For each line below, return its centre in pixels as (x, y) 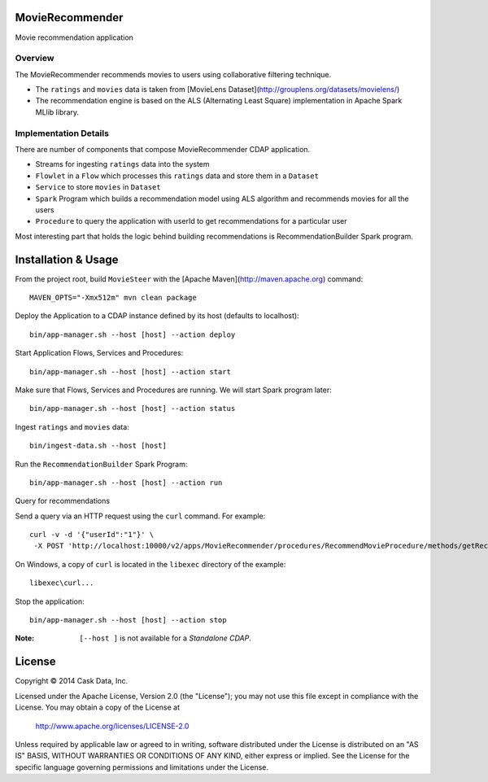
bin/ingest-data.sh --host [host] (98, 446)
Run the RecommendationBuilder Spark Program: (101, 464)
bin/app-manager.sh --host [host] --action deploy (133, 334)
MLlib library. (57, 112)
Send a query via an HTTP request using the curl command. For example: (140, 516)
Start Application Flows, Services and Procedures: (99, 353)
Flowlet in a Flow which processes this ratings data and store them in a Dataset (177, 176)
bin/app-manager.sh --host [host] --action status (133, 408)
